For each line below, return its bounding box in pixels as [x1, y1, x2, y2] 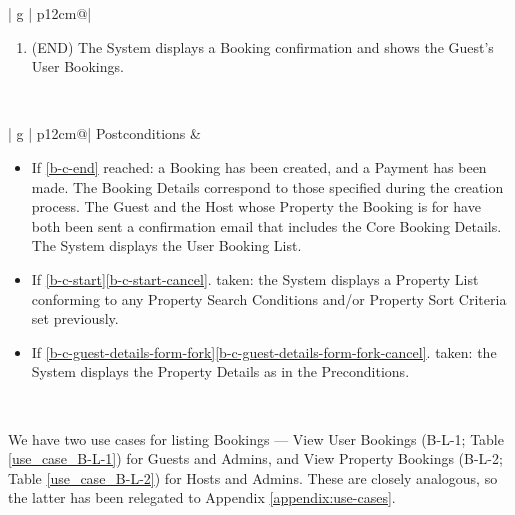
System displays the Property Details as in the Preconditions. [31, 361, 410, 382]
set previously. [31, 308, 119, 329]
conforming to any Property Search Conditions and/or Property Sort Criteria [31, 288, 507, 309]
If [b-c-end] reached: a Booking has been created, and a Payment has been [31, 156, 487, 177]
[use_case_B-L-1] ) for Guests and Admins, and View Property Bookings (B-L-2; [8, 448, 503, 469]
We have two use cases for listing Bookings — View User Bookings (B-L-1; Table [8, 428, 504, 449]
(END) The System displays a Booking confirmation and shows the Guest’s [31, 36, 494, 57]
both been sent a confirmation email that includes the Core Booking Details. [31, 215, 502, 236]
